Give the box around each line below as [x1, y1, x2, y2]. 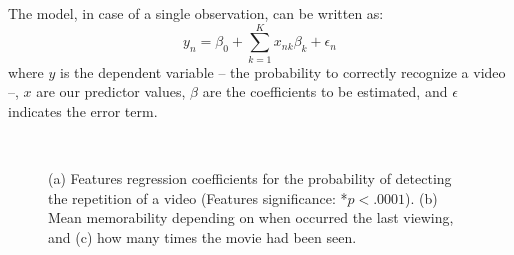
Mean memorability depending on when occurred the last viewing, [48, 207, 454, 228]
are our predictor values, [36, 81, 186, 102]
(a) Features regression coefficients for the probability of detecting [48, 168, 452, 189]
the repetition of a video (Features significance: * [48, 187, 348, 208]
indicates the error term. [8, 100, 158, 121]
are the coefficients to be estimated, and [202, 81, 448, 102]
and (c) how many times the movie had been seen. [48, 226, 357, 247]
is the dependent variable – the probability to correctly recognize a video [60, 61, 506, 82]
